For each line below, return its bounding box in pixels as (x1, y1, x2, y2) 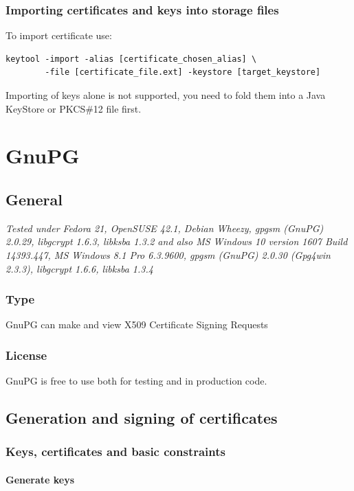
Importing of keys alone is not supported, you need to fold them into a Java (5, 88, 326, 102)
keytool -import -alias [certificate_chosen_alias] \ (5, 54, 257, 64)
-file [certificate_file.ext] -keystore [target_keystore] (45, 67, 321, 78)
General (5, 188, 63, 209)
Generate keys (5, 472, 75, 486)
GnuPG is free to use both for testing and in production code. (5, 374, 267, 388)
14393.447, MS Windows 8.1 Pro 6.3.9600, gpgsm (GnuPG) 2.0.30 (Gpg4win (5, 247, 331, 262)
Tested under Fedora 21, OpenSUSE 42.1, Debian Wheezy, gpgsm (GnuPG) (5, 220, 324, 235)
